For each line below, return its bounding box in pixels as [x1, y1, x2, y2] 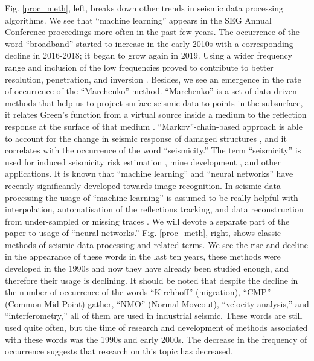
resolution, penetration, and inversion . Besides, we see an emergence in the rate [5, 72, 301, 85]
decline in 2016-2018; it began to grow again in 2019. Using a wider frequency [5, 49, 293, 62]
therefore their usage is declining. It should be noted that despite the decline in [5, 273, 298, 286]
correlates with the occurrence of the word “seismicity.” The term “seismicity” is [5, 144, 301, 156]
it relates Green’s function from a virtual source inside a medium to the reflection [5, 108, 307, 121]
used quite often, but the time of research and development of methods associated [5, 321, 308, 334]
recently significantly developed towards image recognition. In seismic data [5, 179, 281, 191]
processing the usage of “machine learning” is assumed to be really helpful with [5, 191, 298, 203]
